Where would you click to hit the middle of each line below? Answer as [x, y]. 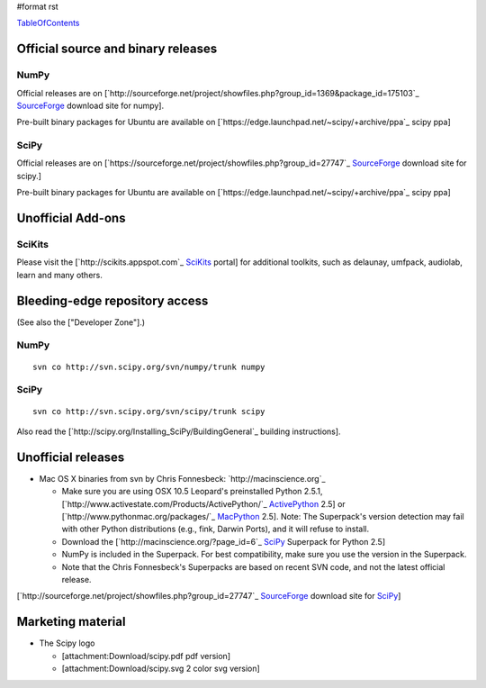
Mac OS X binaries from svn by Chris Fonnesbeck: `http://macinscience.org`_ [182, 478]
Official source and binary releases [117, 49]
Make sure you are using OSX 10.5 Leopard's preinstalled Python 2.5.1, [192, 492]
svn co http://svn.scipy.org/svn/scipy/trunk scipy [149, 411]
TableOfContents [48, 23]
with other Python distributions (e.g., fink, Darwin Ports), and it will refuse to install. [216, 529]
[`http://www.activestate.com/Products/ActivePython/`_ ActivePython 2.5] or [203, 503]
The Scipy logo [67, 643]
